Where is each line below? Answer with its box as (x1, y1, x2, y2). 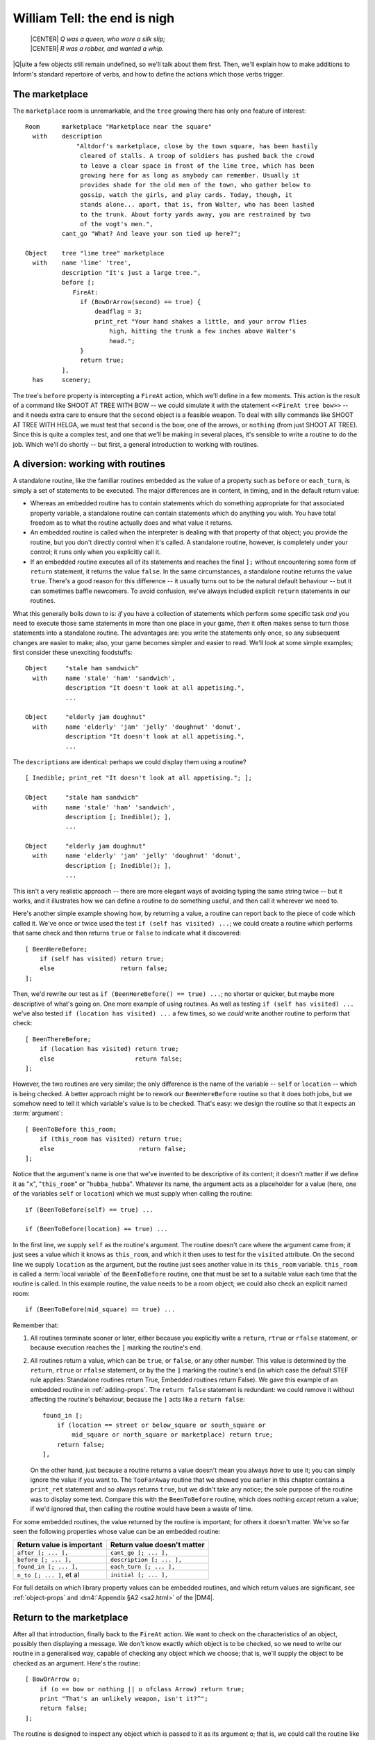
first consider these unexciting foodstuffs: (12, 648, 133, 657)
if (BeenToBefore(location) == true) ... (25, 1225, 168, 1233)
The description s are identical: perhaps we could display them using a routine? (12, 757, 247, 766)
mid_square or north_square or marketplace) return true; (72, 1431, 274, 1439)
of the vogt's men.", (80, 220, 154, 228)
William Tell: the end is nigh (12, 10, 175, 26)
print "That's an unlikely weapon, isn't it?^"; (39, 1695, 208, 1702)
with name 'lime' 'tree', (32, 259, 132, 267)
